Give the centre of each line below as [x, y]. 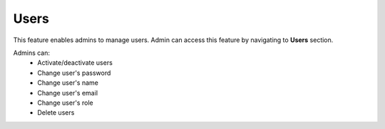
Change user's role [65, 103]
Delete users [56, 113]
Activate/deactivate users [75, 63]
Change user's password [74, 73]
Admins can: [31, 53]
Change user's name [68, 83]
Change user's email [68, 93]
